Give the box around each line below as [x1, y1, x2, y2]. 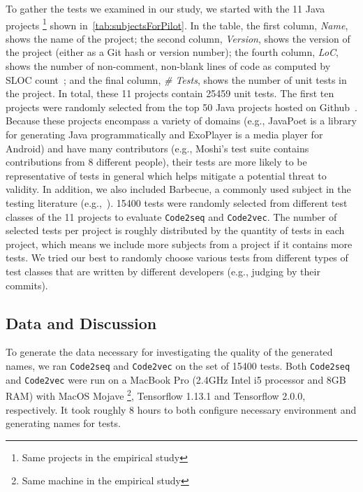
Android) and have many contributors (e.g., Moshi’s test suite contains [6, 140, 309, 155]
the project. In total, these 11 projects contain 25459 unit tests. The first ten [6, 86, 334, 101]
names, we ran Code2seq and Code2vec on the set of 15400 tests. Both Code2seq [6, 358, 350, 372]
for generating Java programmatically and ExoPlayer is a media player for [6, 127, 323, 141]
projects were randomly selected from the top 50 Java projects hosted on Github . [6, 99, 358, 114]
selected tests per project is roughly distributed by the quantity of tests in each [6, 223, 345, 238]
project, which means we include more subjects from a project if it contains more [6, 236, 353, 251]
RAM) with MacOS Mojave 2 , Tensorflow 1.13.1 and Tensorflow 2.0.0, [6, 386, 306, 403]
